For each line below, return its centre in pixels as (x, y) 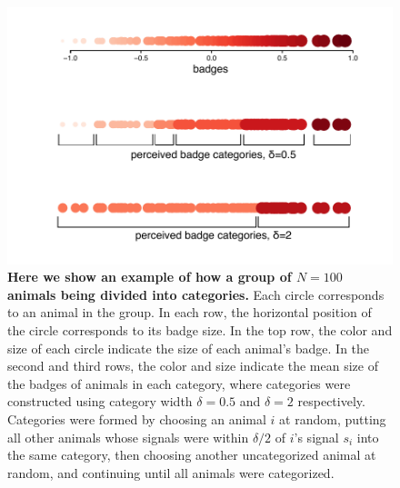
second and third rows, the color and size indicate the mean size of (193, 366)
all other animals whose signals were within (128, 437)
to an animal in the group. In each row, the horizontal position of (190, 312)
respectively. (331, 401)
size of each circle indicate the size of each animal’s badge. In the (189, 348)
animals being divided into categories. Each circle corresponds (196, 294)
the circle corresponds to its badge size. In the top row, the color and (200, 330)
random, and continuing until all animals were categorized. (171, 472)
